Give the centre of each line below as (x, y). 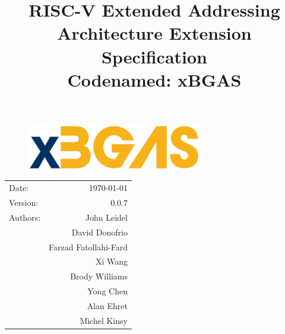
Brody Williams (99, 276)
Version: (24, 203)
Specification (154, 56)
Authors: (25, 217)
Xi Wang (111, 261)
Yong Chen (107, 291)
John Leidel (106, 217)
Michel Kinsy (104, 320)
